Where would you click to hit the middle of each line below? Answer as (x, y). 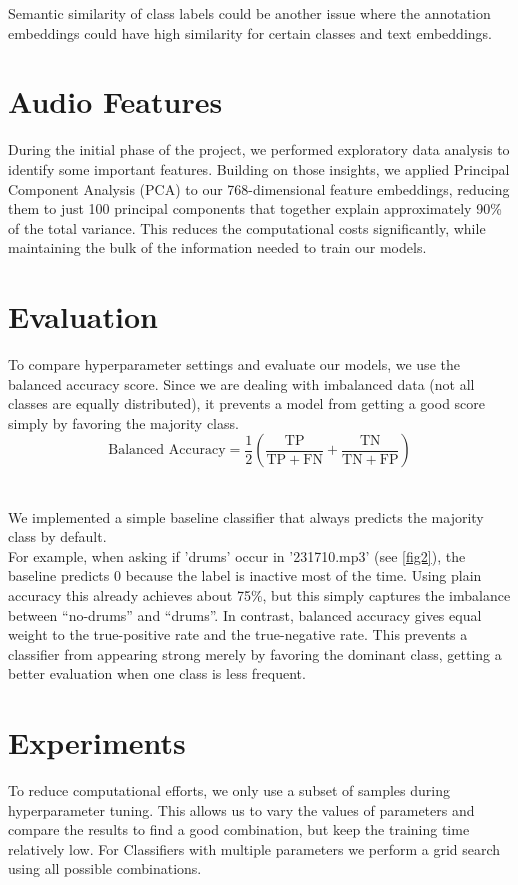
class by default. (57, 536)
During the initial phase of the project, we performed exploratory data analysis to (259, 149)
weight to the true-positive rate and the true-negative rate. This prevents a (238, 634)
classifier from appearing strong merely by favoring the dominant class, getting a (255, 653)
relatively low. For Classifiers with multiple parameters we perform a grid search (254, 848)
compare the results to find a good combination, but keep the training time (239, 829)
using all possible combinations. (105, 868)
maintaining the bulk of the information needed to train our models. (217, 247)
